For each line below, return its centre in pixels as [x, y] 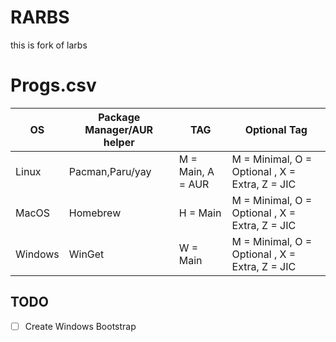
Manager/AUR [119, 129]
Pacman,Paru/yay [110, 171]
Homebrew [95, 213]
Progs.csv [53, 85]
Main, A [196, 171]
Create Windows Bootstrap [80, 326]
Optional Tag [276, 129]
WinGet [86, 254]
